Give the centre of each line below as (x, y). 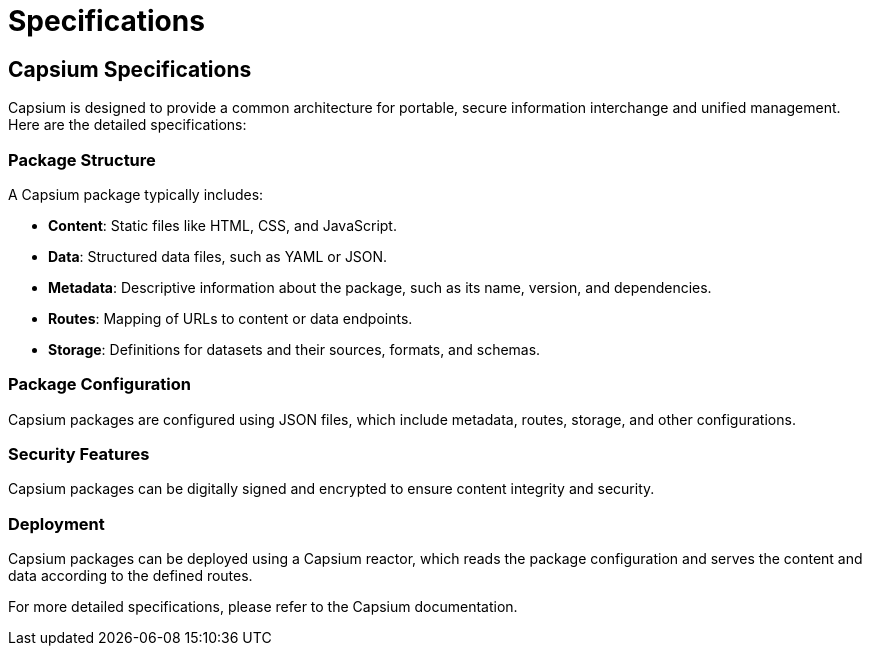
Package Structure (82, 159)
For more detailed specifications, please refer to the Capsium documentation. (263, 607)
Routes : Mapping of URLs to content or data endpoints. (230, 318)
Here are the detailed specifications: (127, 125)
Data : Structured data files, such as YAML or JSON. (218, 256)
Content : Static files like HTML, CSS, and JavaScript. (222, 225)
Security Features (79, 454)
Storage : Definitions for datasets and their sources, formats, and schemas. (294, 349)
